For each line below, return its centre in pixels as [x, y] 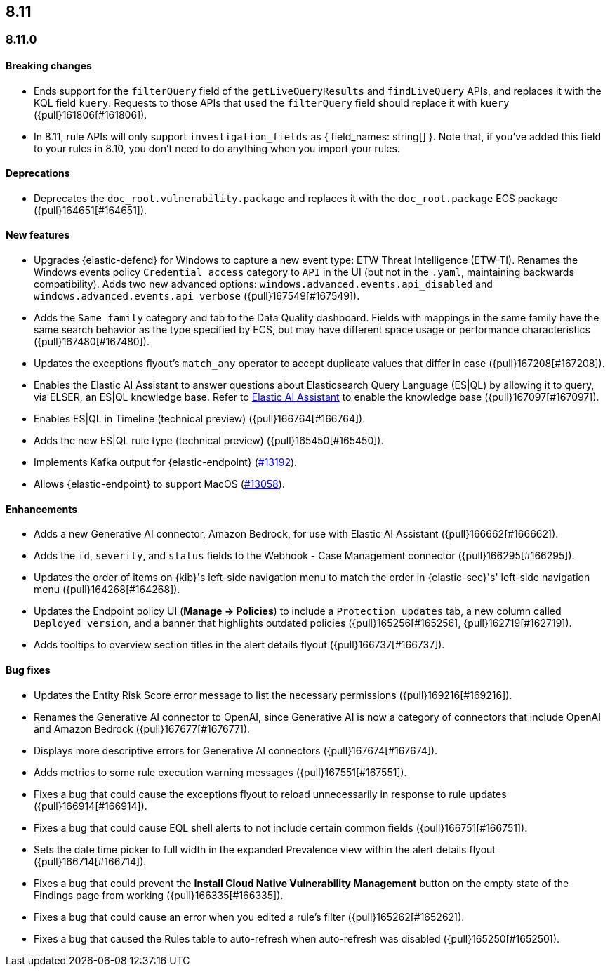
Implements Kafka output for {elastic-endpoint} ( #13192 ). [166, 462]
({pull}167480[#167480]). [92, 342]
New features [38, 235]
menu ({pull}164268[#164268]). [107, 590]
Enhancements [42, 509]
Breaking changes [49, 66]
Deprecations [38, 173]
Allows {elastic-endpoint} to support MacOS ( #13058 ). [159, 484]
